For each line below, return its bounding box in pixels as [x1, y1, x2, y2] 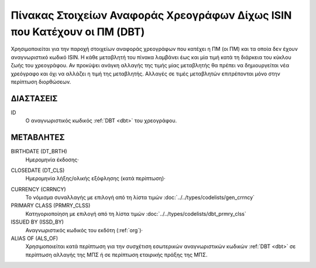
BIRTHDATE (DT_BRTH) [11, 148, 67, 155]
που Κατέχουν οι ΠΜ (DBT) [11, 25, 145, 38]
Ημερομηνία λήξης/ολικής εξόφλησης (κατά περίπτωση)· [25, 175, 166, 182]
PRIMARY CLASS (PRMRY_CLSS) [11, 202, 91, 209]
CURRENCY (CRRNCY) [11, 185, 67, 193]
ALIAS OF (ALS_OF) [11, 235, 59, 242]
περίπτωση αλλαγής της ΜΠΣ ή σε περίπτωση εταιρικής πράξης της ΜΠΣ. [25, 251, 208, 258]
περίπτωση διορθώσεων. [11, 78, 71, 85]
